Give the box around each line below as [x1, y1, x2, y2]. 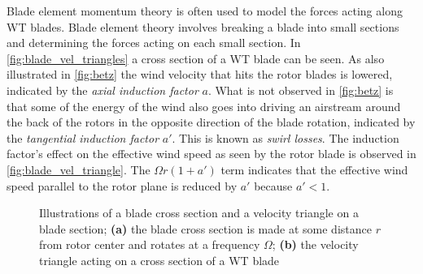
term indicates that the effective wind [220, 161, 408, 178]
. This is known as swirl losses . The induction [172, 129, 399, 146]
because [254, 177, 293, 194]
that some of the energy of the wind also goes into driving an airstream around [7, 97, 401, 114]
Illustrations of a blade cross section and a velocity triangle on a [39, 204, 359, 221]
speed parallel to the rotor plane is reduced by [7, 177, 238, 194]
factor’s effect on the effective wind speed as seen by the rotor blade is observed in [7, 145, 416, 162]
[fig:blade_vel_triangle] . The [7, 161, 150, 178]
